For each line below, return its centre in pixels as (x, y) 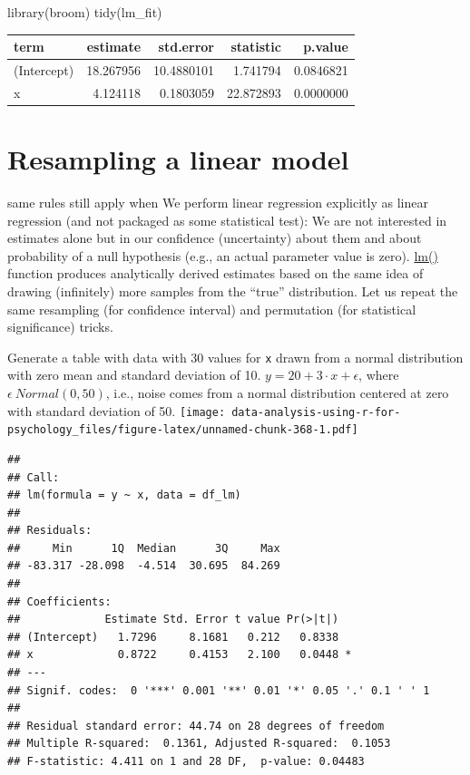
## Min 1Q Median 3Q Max (144, 548)
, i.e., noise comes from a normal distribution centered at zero (277, 392)
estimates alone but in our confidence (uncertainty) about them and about (215, 238)
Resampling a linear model (178, 159)
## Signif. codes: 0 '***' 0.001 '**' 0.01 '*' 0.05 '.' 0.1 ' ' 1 (219, 690)
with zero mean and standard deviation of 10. (134, 375)
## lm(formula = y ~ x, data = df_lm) (124, 495)
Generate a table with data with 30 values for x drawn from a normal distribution (235, 357)
